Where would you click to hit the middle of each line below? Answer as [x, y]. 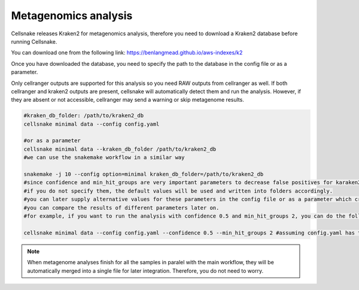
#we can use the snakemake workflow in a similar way [104, 158]
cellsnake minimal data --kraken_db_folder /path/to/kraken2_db [120, 149]
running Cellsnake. [34, 41]
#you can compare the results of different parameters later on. [121, 207]
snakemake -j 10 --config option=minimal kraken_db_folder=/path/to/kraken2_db [144, 174]
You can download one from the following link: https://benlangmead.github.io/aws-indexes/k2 [127, 53]
